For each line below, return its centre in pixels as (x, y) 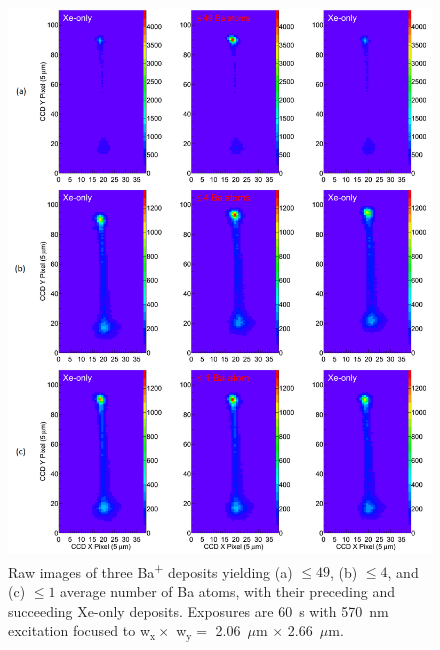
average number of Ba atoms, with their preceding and (227, 590)
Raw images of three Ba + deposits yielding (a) (150, 570)
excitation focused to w (79, 630)
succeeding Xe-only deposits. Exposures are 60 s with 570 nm (198, 610)
